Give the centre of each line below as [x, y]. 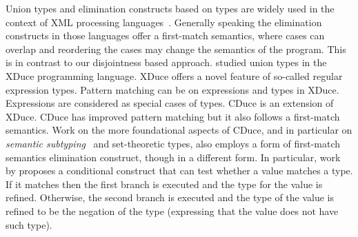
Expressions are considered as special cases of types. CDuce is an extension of [170, 103]
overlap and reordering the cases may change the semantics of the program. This [176, 49]
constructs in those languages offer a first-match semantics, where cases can [165, 35]
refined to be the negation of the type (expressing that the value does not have [172, 210]
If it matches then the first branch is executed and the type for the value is [164, 184]
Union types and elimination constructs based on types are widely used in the [170, 8]
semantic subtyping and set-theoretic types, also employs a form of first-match [173, 143]
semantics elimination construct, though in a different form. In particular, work [173, 157]
